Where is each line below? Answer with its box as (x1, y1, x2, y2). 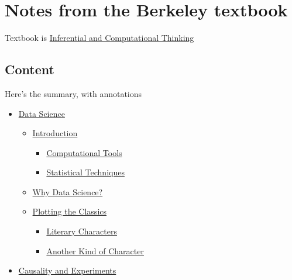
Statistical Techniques (46, 166, 125, 178)
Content (5, 60, 54, 78)
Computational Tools (46, 146, 122, 158)
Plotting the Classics (32, 205, 107, 217)
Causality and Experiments (18, 264, 116, 276)
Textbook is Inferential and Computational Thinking (5, 32, 194, 44)
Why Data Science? (32, 185, 103, 198)
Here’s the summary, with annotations (5, 87, 142, 99)
